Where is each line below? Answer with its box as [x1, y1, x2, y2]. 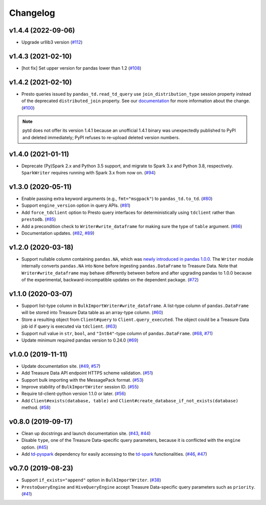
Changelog [9, 7, 55, 18]
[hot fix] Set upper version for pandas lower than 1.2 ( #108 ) [21, 65, 141, 71]
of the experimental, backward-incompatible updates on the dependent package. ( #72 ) [21, 277, 199, 283]
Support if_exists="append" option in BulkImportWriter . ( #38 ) [21, 477, 161, 483]
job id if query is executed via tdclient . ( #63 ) [21, 323, 117, 329]
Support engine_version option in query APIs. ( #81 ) [21, 202, 131, 208]
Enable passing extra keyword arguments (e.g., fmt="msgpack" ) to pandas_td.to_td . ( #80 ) [21, 195, 213, 202]
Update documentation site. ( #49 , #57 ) [21, 363, 100, 369]
